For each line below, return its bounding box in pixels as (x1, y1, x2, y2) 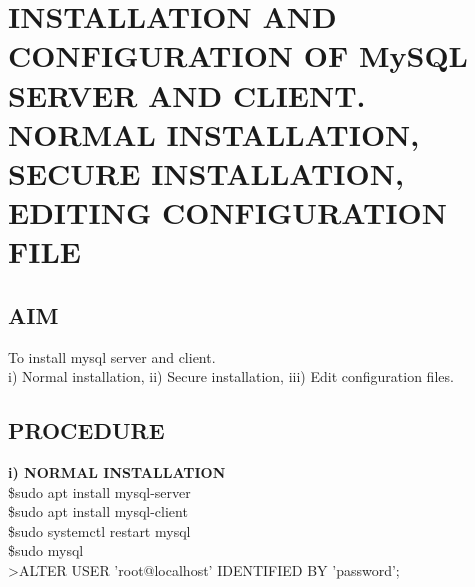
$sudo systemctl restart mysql (8, 520, 191, 541)
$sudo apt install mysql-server (8, 481, 191, 502)
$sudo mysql (8, 540, 84, 561)
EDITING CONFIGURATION (8, 192, 447, 233)
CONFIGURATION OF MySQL (8, 35, 468, 76)
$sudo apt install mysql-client (8, 501, 188, 522)
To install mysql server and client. (8, 346, 216, 367)
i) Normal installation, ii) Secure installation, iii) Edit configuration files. (8, 366, 454, 387)
